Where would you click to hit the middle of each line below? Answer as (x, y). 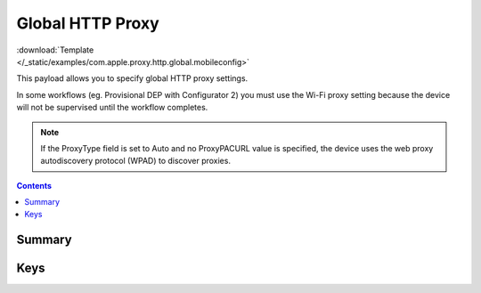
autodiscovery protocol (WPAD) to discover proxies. (136, 161)
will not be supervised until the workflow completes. (112, 108)
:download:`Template (55, 50)
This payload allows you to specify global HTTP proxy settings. (132, 78)
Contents (34, 185)
